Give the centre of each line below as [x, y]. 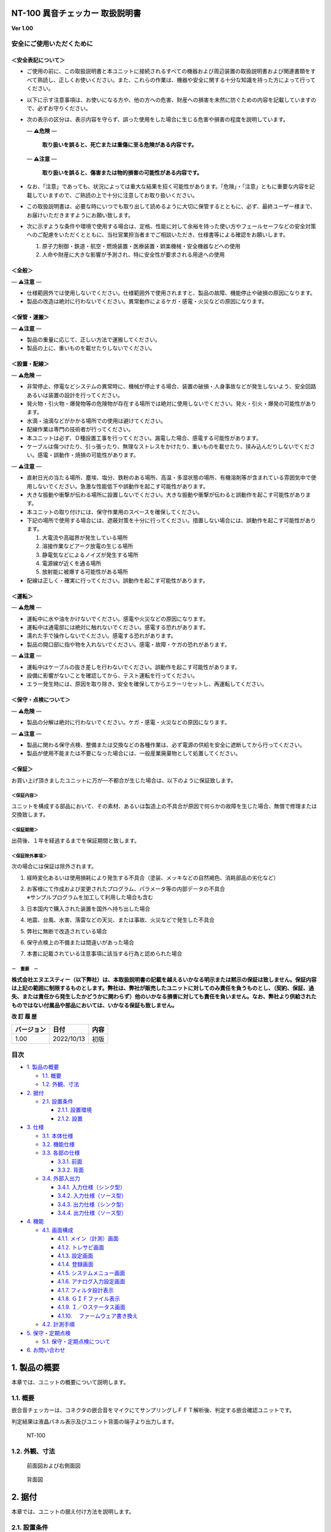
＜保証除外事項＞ [29, 856]
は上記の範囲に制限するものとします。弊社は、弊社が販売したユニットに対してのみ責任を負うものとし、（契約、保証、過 [163, 988]
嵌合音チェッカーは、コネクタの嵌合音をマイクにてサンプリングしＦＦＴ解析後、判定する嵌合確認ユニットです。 [153, 1410]
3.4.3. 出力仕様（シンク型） [92, 1204]
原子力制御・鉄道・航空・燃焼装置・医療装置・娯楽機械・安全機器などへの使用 [141, 246]
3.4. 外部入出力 [61, 1178]
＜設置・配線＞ [30, 364]
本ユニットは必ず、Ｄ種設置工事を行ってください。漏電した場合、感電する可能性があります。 [144, 438]
